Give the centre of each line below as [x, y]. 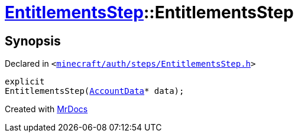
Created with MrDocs [46, 109]
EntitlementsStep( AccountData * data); [95, 91]
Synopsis [33, 41]
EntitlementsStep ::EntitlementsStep [149, 12]
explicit [25, 82]
